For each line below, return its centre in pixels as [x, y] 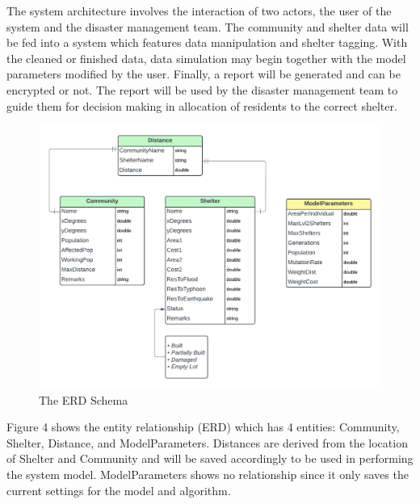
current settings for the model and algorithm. [119, 490]
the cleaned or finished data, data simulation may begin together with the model [206, 58]
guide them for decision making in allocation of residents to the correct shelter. [202, 105]
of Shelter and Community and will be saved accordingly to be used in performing [210, 458]
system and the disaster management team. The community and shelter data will [208, 26]
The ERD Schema [84, 399]
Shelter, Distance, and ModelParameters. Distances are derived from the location [207, 442]
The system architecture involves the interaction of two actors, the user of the [199, 10]
